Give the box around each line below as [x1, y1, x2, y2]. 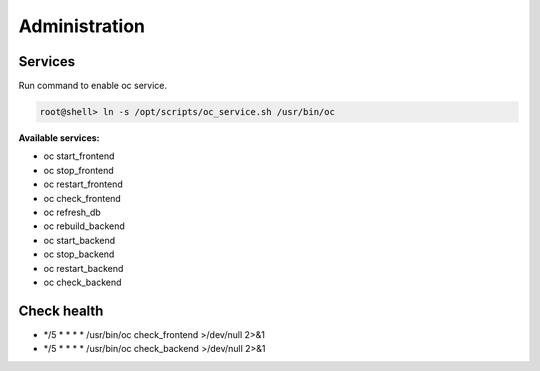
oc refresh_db [43, 206, 102, 218]
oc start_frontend [43, 150, 115, 162]
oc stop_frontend [43, 164, 114, 176]
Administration [18, 15, 145, 37]
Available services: [18, 132, 100, 144]
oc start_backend [43, 234, 116, 246]
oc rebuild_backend [43, 220, 125, 232]
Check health [18, 302, 104, 319]
